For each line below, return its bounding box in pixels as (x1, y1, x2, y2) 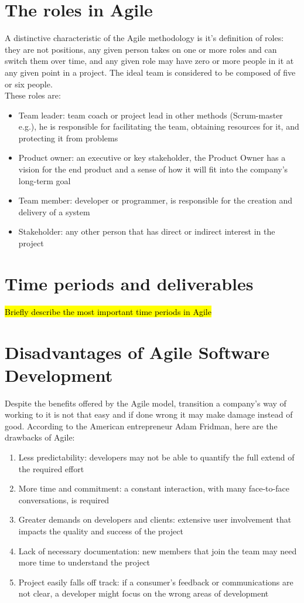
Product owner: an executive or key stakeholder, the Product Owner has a (18, 151, 286, 164)
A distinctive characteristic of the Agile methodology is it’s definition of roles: (5, 32, 284, 44)
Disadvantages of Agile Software (5, 340, 270, 364)
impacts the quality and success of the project (18, 525, 183, 537)
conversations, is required (18, 493, 110, 506)
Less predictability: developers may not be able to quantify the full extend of (18, 451, 295, 463)
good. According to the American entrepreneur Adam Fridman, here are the (5, 419, 278, 432)
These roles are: (5, 89, 61, 101)
